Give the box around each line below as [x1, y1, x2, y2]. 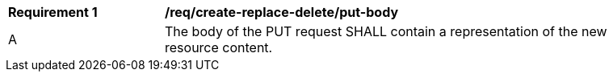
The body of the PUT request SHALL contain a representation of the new [165, 23, 607, 39]
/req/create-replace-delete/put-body [165, 4, 399, 20]
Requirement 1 [8, 4, 98, 20]
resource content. [165, 39, 273, 55]
